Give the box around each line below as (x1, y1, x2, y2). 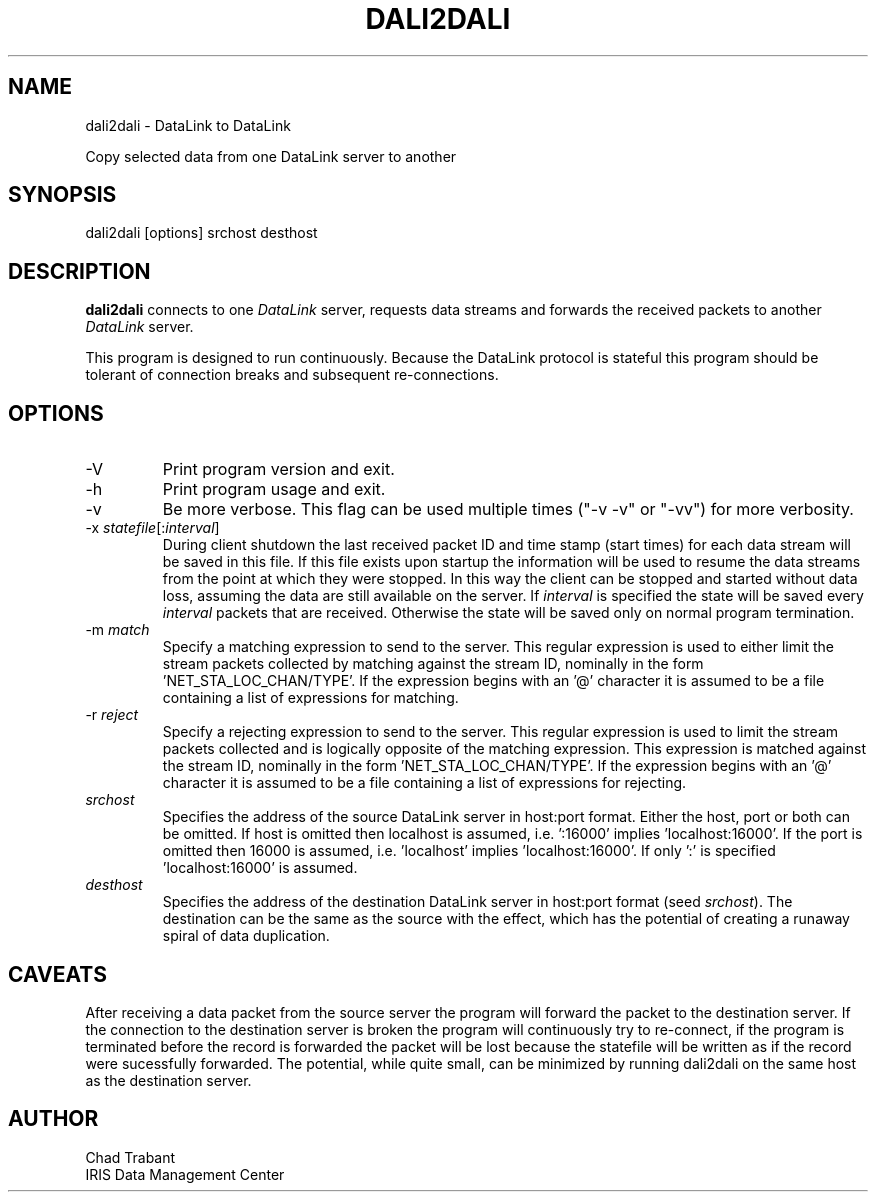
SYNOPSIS (8, 182, 117, 208)
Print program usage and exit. (162, 479, 386, 500)
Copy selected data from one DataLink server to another (85, 147, 457, 165)
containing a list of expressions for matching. (162, 689, 459, 707)
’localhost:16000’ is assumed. (162, 859, 358, 877)
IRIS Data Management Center (85, 1165, 285, 1183)
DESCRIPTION (8, 258, 151, 284)
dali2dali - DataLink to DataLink (85, 116, 291, 134)
